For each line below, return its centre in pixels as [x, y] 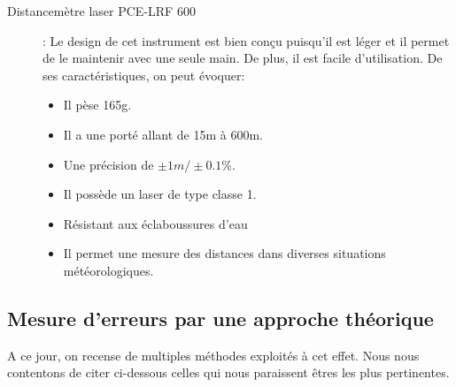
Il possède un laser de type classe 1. [160, 194]
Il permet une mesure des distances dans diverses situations [224, 253]
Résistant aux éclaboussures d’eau [155, 223]
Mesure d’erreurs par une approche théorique [220, 318]
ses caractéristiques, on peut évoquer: [144, 75]
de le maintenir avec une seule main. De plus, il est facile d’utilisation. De [243, 58]
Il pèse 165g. [97, 105]
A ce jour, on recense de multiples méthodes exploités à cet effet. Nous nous [213, 355]
